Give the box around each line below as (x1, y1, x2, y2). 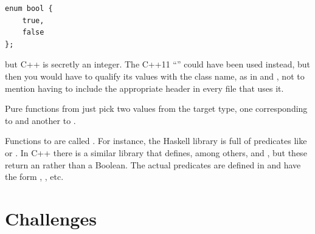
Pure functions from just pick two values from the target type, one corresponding (5, 102, 308, 115)
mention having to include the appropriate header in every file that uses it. (5, 81, 284, 94)
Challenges (5, 205, 97, 230)
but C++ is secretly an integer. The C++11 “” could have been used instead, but (5, 58, 311, 71)
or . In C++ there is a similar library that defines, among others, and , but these (5, 146, 307, 159)
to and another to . (5, 114, 76, 126)
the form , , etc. (5, 170, 64, 183)
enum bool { (5, 4, 53, 13)
